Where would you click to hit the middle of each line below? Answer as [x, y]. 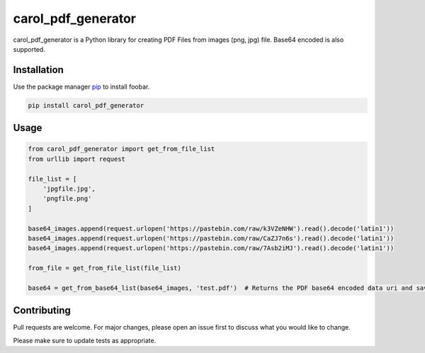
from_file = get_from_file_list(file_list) [105, 268]
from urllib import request [76, 159]
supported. [29, 49]
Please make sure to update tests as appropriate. [85, 340]
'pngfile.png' [67, 199]
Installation [38, 70]
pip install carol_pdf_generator [86, 105]
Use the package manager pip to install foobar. [81, 86]
